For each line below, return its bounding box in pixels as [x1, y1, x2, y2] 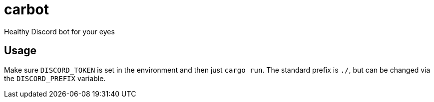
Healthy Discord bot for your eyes [4, 27, 115, 36]
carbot [4, 1, 49, 18]
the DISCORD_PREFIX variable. [4, 74, 106, 83]
